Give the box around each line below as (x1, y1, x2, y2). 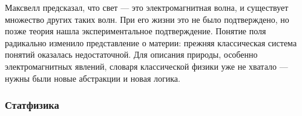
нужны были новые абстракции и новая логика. (5, 72, 180, 84)
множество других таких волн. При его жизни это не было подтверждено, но (5, 13, 289, 25)
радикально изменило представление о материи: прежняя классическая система (5, 36, 297, 49)
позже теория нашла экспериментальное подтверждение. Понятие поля (5, 25, 266, 37)
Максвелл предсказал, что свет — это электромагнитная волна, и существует (5, 1, 289, 13)
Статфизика (5, 97, 59, 112)
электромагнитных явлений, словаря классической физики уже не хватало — (5, 60, 288, 72)
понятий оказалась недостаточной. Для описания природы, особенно (5, 48, 258, 61)
